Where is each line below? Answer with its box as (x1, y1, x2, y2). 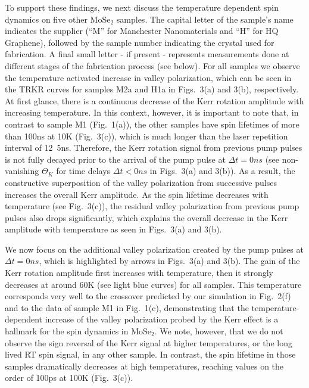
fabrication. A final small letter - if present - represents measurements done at (5, 48, 289, 60)
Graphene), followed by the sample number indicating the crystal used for (5, 36, 274, 48)
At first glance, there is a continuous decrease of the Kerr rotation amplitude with (5, 94, 304, 107)
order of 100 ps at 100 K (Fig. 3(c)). (5, 371, 133, 384)
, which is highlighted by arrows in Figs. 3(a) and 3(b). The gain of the (39, 254, 300, 267)
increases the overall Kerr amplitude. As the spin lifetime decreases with (5, 188, 269, 200)
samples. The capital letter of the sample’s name (116, 13, 294, 25)
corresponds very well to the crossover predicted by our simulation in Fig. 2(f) (5, 290, 291, 302)
